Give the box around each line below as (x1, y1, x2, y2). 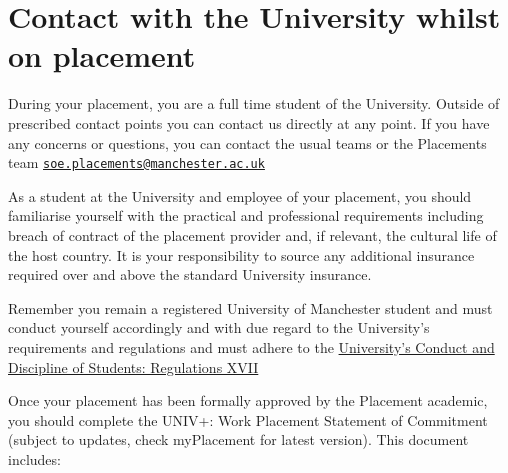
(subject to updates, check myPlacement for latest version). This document (8, 429, 469, 450)
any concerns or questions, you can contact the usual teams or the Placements (8, 132, 487, 153)
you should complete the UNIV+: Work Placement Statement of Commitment (8, 409, 488, 430)
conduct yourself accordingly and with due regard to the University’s (8, 317, 430, 338)
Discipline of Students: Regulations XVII (8, 356, 259, 377)
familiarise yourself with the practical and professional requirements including (8, 205, 484, 226)
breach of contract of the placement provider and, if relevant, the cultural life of (8, 224, 497, 245)
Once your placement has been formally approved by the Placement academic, (8, 390, 488, 411)
